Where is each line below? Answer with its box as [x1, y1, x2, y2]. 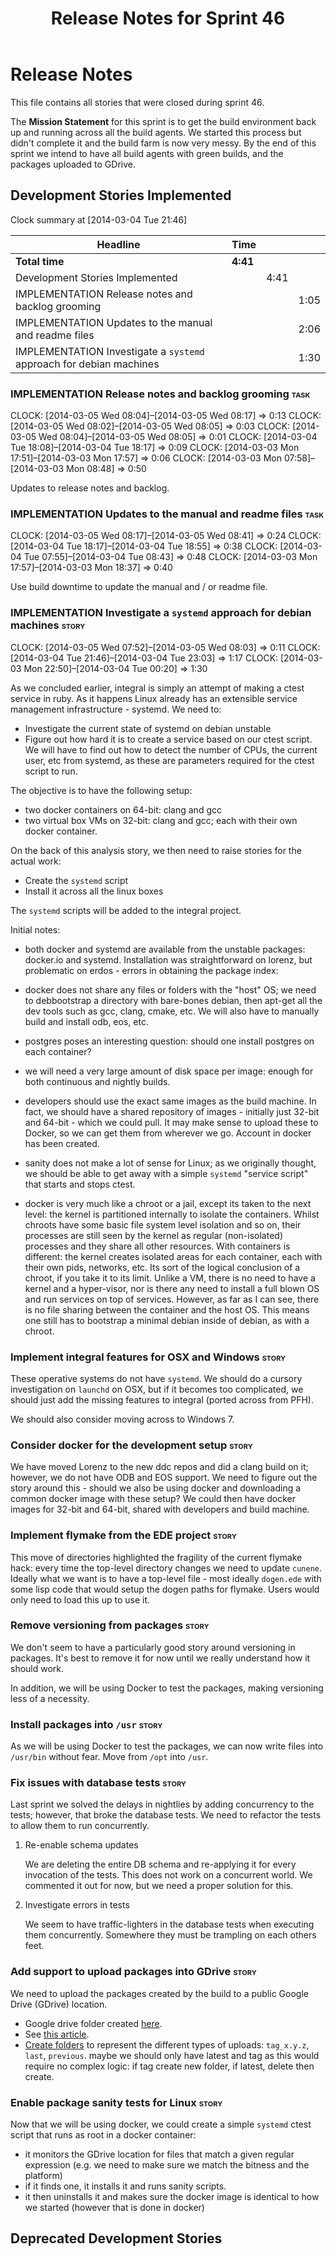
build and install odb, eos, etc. [24, 1015, 149, 1027]
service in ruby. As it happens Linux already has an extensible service [10, 692, 298, 704]
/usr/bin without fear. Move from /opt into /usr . [10, 1751, 209, 1763]
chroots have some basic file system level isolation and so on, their [24, 1218, 302, 1231]
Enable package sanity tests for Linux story [10, 2095, 223, 2109]
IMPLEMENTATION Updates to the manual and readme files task [10, 507, 325, 521]
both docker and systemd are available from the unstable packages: [24, 943, 306, 955]
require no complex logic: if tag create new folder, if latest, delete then [24, 2060, 315, 2072]
